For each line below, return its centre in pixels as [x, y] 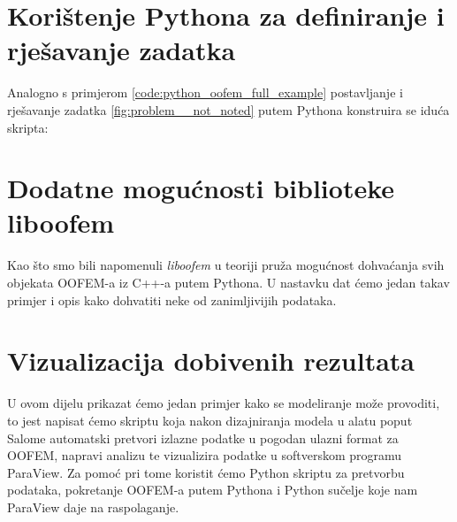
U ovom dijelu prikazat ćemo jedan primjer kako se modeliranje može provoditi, [224, 403]
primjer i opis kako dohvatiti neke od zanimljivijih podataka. [172, 299]
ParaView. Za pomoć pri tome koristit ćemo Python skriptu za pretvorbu [206, 472]
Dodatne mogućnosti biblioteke [201, 188]
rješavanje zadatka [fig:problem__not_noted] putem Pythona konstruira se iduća [228, 109]
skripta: [28, 127]
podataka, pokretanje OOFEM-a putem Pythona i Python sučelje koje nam [213, 490]
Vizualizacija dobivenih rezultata [211, 361]
